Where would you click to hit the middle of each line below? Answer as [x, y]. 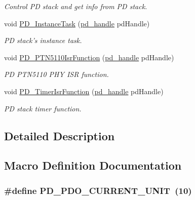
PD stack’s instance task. [43, 40]
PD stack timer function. [43, 108]
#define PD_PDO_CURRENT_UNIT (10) [98, 190]
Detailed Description [60, 135]
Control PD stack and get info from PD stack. [76, 6]
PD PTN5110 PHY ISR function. [56, 74]
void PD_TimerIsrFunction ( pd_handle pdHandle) [84, 91]
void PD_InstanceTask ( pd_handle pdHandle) [77, 23]
